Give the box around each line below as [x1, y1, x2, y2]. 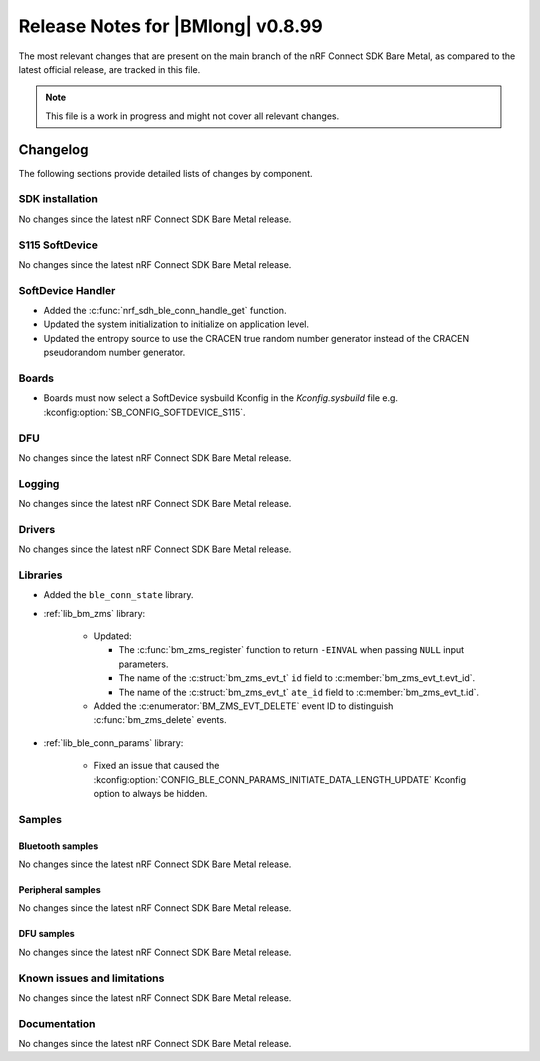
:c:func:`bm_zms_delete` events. [93, 714, 227, 726]
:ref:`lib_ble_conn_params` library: [43, 736, 184, 749]
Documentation [18, 1016, 96, 1030]
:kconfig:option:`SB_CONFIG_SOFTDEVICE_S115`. [43, 406, 246, 418]
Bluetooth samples [18, 840, 99, 852]
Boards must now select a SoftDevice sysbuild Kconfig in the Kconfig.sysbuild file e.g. [43, 392, 399, 404]
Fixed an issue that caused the [93, 760, 220, 772]
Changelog [18, 141, 89, 158]
